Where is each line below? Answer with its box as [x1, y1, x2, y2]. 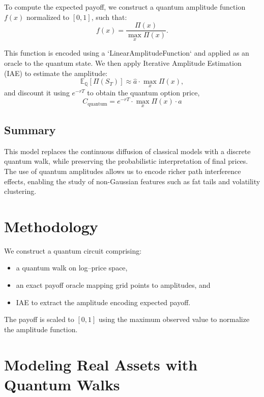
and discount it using [4, 87, 70, 97]
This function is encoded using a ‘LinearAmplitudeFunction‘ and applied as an [4, 47, 249, 58]
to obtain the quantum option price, [87, 87, 200, 97]
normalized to [26, 11, 70, 22]
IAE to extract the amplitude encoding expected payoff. [16, 296, 191, 307]
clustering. [4, 186, 37, 196]
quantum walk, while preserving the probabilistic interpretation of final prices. [4, 156, 248, 166]
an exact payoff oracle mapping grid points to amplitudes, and [16, 280, 211, 290]
